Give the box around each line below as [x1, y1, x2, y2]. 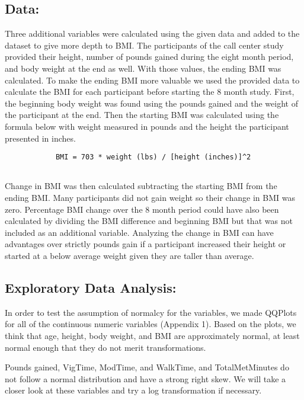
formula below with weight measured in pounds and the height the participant [5, 120, 289, 132]
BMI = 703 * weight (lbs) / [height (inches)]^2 [55, 153, 251, 162]
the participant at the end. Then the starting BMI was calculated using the [5, 108, 279, 121]
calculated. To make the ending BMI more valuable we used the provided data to [5, 73, 300, 86]
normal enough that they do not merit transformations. [5, 341, 206, 353]
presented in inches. [5, 132, 76, 144]
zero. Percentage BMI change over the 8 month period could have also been [5, 203, 279, 215]
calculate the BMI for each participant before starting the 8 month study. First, [5, 85, 295, 98]
